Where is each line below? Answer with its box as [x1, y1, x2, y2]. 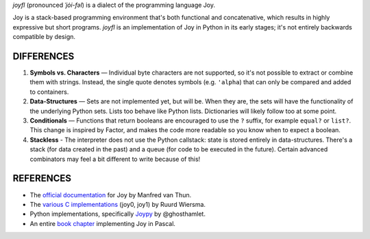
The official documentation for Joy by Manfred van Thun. [29, 190, 192, 199]
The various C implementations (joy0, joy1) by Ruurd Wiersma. [29, 200, 206, 208]
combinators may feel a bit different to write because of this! [29, 155, 201, 163]
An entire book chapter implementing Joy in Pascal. [29, 219, 176, 227]
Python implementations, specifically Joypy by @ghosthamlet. [29, 210, 206, 218]
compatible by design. [12, 33, 75, 41]
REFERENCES [12, 173, 72, 184]
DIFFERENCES [12, 50, 75, 62]
